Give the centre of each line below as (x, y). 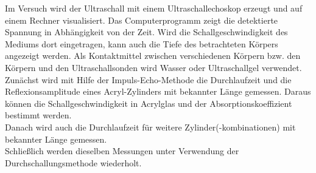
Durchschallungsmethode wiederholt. (73, 162)
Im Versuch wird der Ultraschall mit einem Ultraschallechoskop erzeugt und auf (154, 8)
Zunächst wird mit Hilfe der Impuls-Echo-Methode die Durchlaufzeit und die (148, 79)
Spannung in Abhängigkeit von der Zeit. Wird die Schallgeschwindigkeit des (146, 32)
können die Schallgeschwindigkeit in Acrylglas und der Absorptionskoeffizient (149, 103)
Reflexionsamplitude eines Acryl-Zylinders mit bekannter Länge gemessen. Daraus (158, 91)
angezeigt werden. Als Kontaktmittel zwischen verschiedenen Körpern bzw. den (153, 56)
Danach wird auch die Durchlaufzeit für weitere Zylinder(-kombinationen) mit (150, 127)
